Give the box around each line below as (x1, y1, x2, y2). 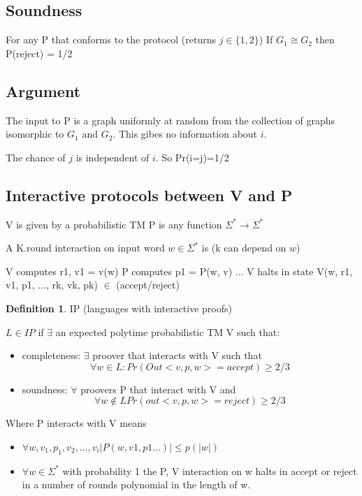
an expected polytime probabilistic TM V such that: (55, 324, 280, 339)
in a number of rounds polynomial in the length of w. (22, 477, 251, 492)
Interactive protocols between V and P (6, 184, 293, 205)
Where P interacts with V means (6, 416, 147, 430)
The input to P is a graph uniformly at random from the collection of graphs (6, 112, 335, 127)
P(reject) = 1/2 (6, 45, 73, 60)
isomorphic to (6, 126, 64, 141)
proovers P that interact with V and (80, 381, 236, 396)
